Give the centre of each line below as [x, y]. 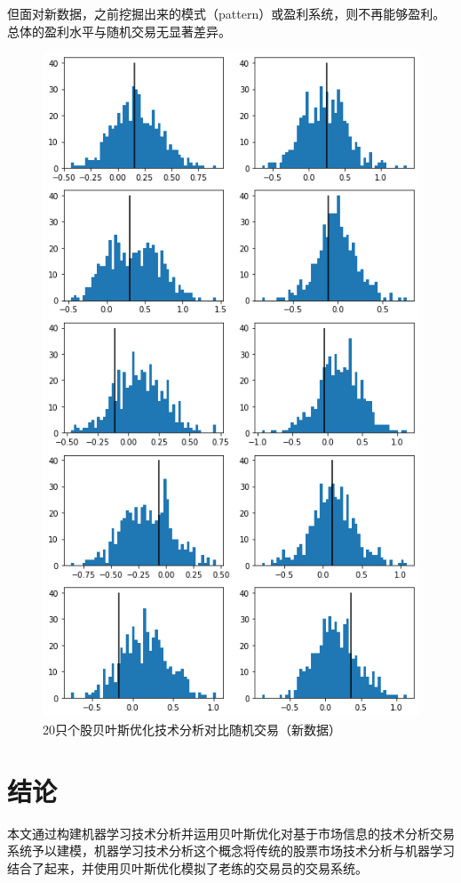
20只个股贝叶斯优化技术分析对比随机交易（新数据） [192, 730]
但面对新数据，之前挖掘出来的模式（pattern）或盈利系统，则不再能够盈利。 [227, 13]
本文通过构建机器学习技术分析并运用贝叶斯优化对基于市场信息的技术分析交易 [231, 833]
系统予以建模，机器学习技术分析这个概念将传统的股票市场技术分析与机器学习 [231, 851]
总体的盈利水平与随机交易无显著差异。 [119, 31]
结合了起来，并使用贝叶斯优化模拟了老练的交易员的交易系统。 [187, 867]
